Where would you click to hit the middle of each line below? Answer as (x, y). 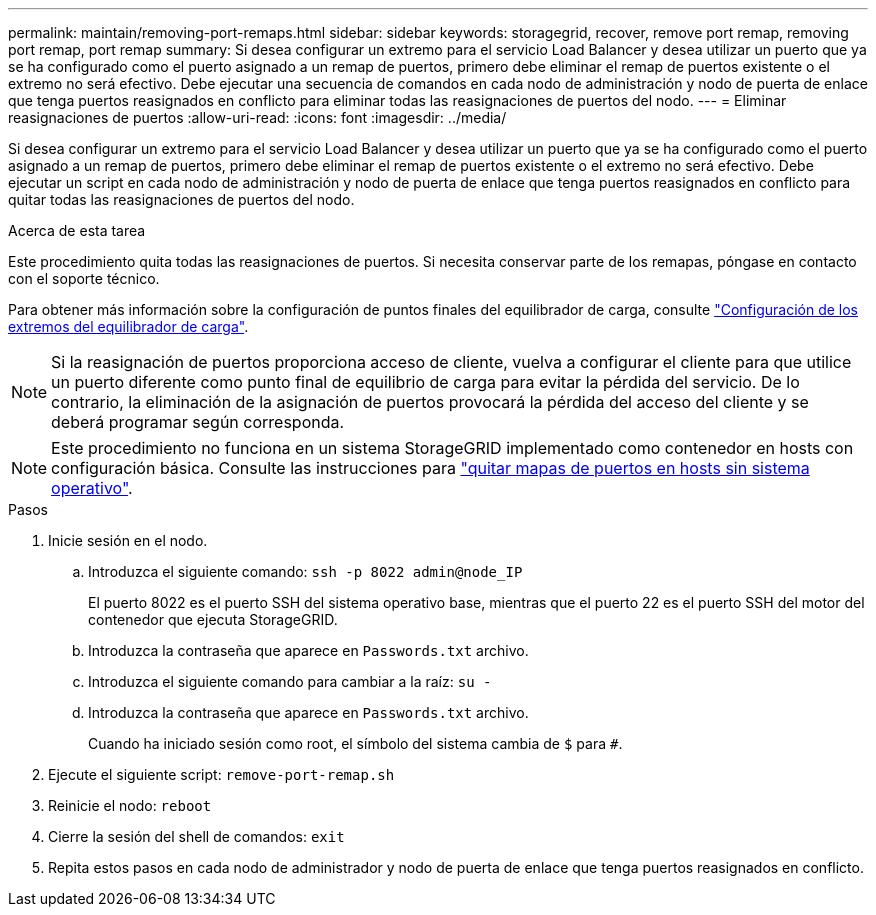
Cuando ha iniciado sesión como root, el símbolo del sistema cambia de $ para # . (355, 743)
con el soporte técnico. (84, 278)
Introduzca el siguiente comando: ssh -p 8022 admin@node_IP (305, 571)
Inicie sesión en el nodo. (128, 540)
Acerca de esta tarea (77, 230)
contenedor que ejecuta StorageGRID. (213, 619)
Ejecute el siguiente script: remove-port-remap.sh (221, 774)
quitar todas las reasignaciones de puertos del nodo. (181, 199)
